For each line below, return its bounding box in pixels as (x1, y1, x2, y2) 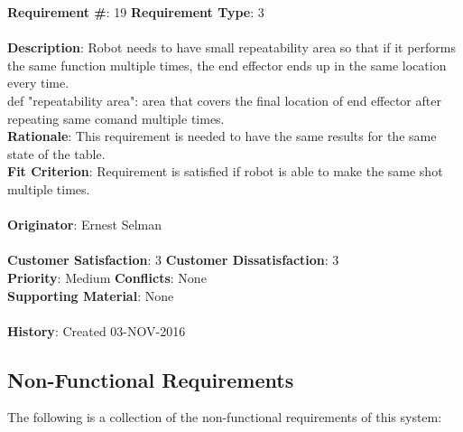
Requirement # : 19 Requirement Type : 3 (7, 3, 264, 21)
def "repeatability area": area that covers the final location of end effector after (7, 90, 441, 109)
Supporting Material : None (7, 286, 174, 305)
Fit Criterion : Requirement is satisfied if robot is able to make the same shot (7, 162, 443, 181)
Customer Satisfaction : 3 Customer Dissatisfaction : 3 (7, 250, 339, 269)
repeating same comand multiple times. (7, 108, 225, 127)
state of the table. (7, 144, 106, 163)
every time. (7, 73, 69, 92)
